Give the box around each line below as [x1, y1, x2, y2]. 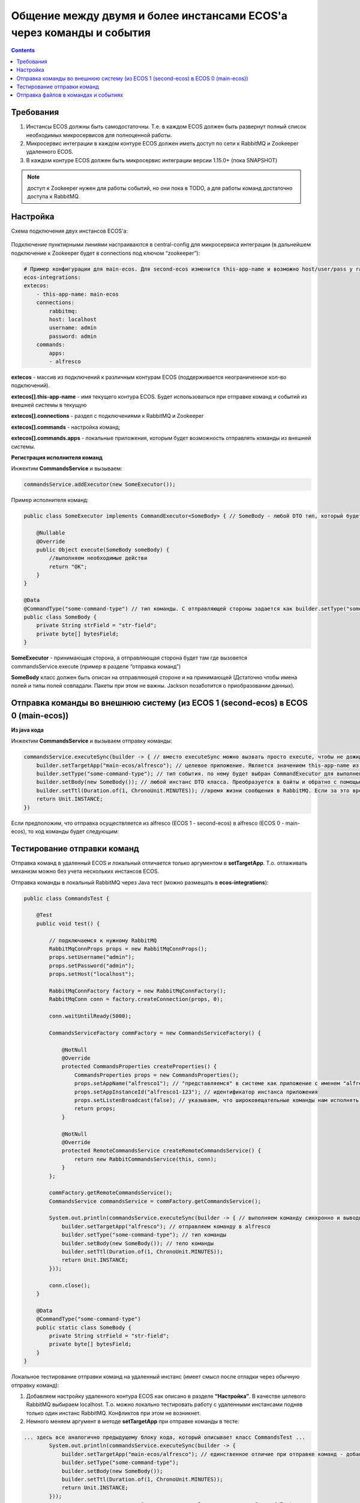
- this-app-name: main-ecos [36, 290, 119, 298]
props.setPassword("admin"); [49, 962, 135, 969]
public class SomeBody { [23, 614, 97, 620]
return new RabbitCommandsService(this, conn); [74, 1156, 217, 1163]
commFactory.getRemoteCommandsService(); [49, 1189, 173, 1196]
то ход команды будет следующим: [28, 827, 119, 835]
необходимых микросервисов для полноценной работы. [26, 131, 172, 138]
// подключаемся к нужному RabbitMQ [49, 937, 157, 944]
